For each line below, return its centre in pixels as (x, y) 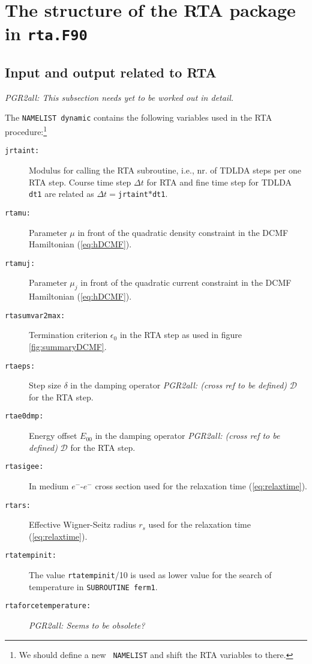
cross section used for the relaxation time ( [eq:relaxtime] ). (201, 485)
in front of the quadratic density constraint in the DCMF (183, 232)
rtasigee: (24, 467)
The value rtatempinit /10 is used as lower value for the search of (150, 575)
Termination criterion (68, 335)
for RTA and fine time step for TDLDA (219, 182)
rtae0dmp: (24, 416)
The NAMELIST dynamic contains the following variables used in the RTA (139, 117)
